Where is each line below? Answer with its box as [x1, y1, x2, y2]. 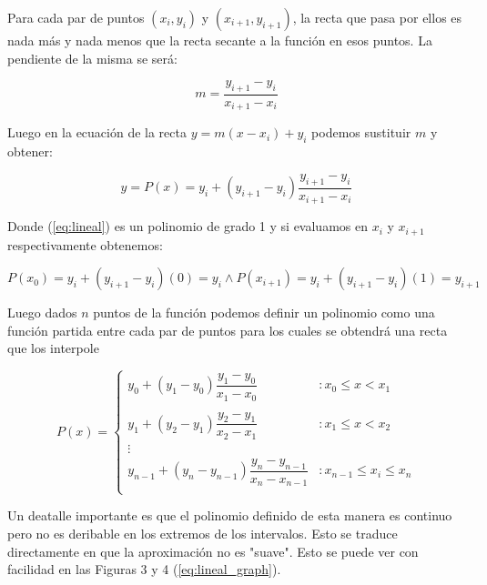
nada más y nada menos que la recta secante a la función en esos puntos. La [7, 31, 432, 49]
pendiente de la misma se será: [7, 48, 178, 67]
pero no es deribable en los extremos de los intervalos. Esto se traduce [7, 524, 398, 543]
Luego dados [7, 303, 77, 322]
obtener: [7, 142, 53, 161]
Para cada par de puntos [7, 8, 145, 26]
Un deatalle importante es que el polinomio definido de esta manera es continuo [7, 506, 452, 525]
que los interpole [7, 338, 99, 358]
